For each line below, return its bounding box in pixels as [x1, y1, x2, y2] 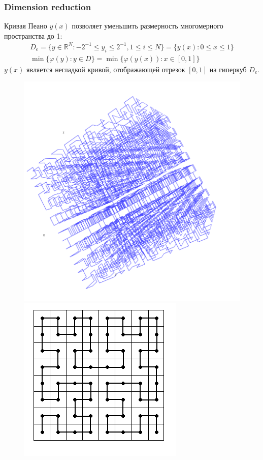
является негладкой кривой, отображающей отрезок [26, 64, 185, 74]
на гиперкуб [209, 64, 247, 74]
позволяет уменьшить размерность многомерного [72, 20, 223, 31]
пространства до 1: [4, 30, 62, 41]
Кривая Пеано [4, 20, 47, 31]
